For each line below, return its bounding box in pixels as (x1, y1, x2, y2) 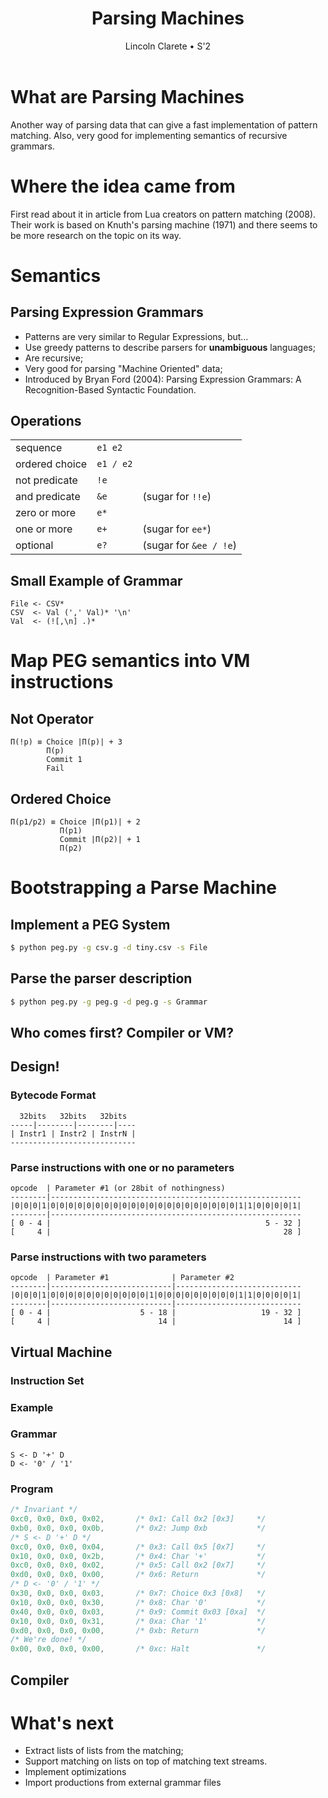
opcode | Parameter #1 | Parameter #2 (10, 1273, 235, 1283)
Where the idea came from (10, 175, 236, 197)
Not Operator (10, 710, 94, 727)
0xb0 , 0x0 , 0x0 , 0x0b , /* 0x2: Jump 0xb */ (10, 1523, 267, 1533)
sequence (15, 441, 63, 455)
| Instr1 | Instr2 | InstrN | (10, 1128, 137, 1139)
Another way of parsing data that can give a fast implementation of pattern (10, 118, 318, 131)
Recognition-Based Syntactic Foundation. (24, 383, 197, 396)
